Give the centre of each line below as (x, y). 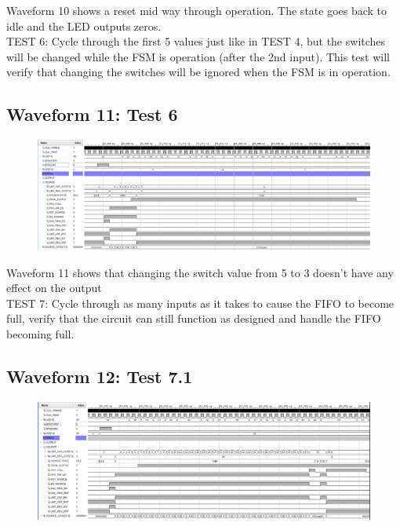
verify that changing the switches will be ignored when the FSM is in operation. (198, 72)
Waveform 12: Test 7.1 (100, 376)
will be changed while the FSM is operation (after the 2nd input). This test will (198, 56)
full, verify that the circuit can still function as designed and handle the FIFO (194, 318)
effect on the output (54, 288)
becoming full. (40, 334)
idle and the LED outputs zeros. (84, 26)
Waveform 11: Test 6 (92, 114)
